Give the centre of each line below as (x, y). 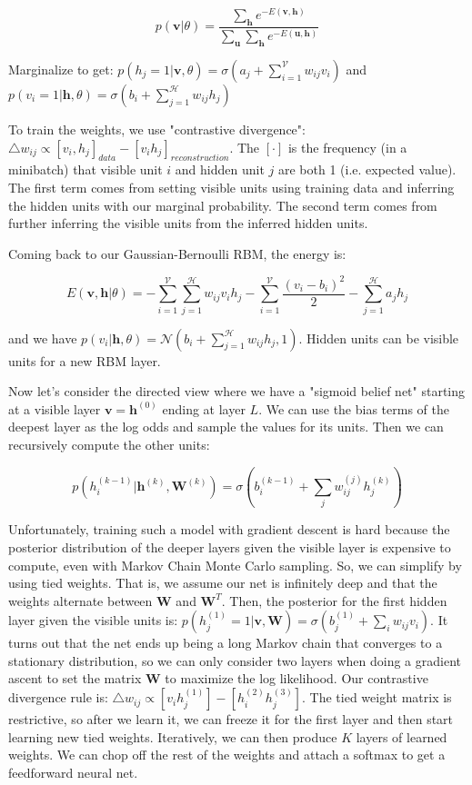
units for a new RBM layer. (85, 360)
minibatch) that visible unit (85, 169)
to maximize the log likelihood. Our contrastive (296, 678)
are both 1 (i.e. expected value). (367, 169)
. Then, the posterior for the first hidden (334, 600)
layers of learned (402, 736)
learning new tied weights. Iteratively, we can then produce (173, 736)
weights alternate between (80, 600)
